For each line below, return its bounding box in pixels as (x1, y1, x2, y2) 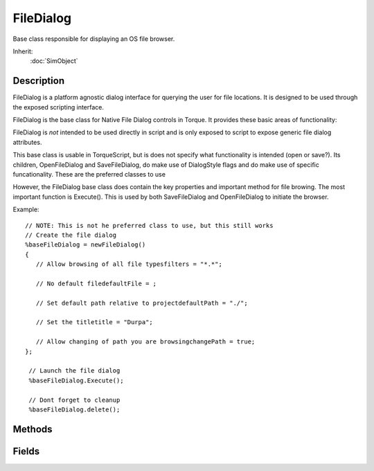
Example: (12, 205, 39, 214)
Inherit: (12, 47, 33, 55)
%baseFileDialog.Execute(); (28, 376, 124, 384)
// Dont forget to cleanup (28, 396, 121, 404)
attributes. (12, 138, 42, 146)
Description (12, 75, 65, 87)
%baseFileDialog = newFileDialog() (25, 241, 146, 249)
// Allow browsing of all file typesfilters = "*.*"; (35, 260, 223, 268)
